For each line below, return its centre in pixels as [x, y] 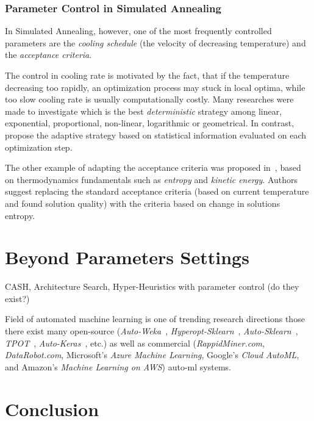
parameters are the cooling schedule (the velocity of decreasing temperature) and [155, 42]
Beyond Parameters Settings [127, 257]
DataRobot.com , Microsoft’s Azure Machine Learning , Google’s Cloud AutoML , [152, 355]
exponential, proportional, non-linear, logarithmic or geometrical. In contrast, [150, 123]
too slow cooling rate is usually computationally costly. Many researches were [149, 99]
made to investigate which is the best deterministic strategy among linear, [144, 111]
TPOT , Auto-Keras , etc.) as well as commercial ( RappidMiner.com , [135, 343]
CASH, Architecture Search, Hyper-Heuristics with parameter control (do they [152, 286]
